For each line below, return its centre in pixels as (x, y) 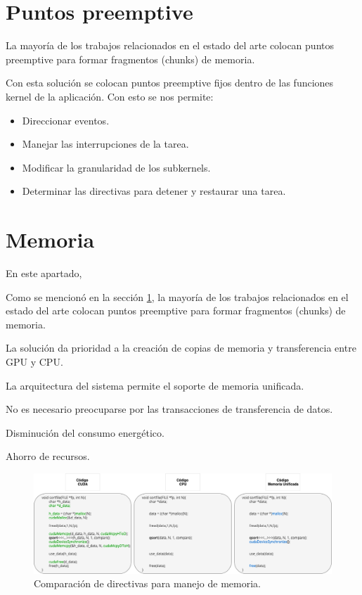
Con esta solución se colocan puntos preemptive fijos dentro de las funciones (170, 83)
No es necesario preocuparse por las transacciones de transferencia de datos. (169, 409)
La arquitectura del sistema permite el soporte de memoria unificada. (155, 385)
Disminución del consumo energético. (85, 432)
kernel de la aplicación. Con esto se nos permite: (110, 96)
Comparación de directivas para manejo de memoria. (147, 583)
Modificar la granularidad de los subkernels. (116, 167)
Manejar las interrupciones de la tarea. (105, 144)
